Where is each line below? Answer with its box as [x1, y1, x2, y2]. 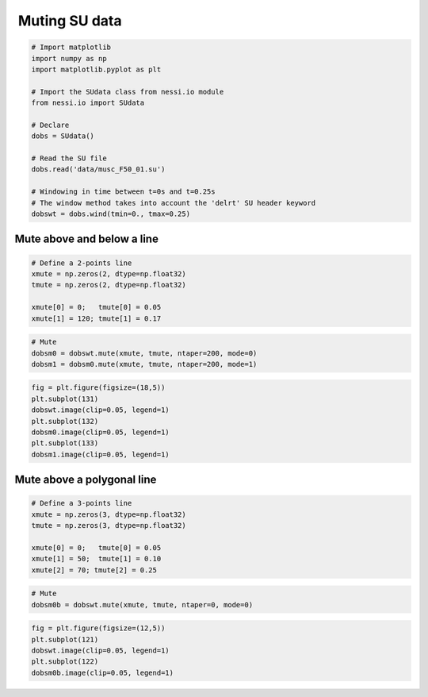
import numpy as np [31, 54, 107, 63]
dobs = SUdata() [31, 132, 95, 141]
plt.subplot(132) [31, 417, 99, 426]
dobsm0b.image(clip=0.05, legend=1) [31, 668, 174, 677]
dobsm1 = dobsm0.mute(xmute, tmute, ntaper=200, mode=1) [31, 360, 258, 368]
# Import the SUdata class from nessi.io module [31, 87, 224, 96]
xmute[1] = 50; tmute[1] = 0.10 [31, 554, 162, 564]
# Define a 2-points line [31, 258, 132, 268]
